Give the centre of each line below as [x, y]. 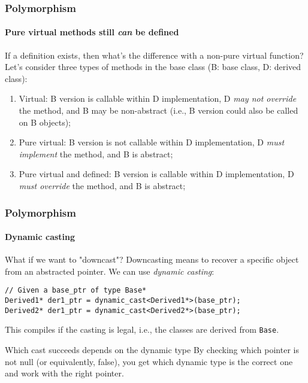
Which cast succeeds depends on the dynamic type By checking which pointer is [152, 350]
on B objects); [45, 122]
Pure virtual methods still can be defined [92, 32]
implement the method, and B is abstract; [96, 153]
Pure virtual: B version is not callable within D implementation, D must [152, 142]
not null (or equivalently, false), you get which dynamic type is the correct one [149, 361]
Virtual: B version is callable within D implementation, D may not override [158, 98]
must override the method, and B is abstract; [102, 185]
